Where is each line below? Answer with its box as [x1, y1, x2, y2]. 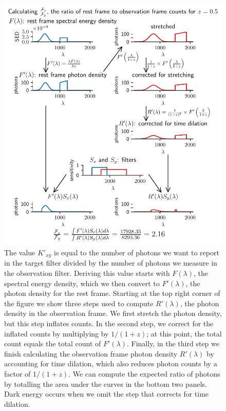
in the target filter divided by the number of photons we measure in [4, 257, 217, 268]
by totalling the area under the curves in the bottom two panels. [4, 378, 207, 389]
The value [4, 247, 35, 257]
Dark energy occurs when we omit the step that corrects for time [4, 388, 209, 399]
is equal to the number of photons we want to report [54, 247, 219, 257]
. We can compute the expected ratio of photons [68, 368, 220, 379]
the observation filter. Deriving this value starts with [4, 267, 170, 278]
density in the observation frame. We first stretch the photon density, [4, 308, 222, 319]
